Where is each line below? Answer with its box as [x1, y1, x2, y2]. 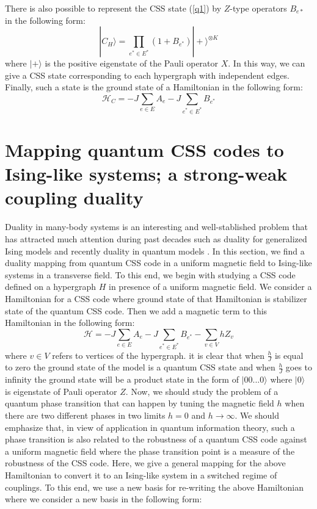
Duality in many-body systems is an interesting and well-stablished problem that [5, 220, 308, 233]
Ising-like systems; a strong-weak [5, 161, 288, 186]
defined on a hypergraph [5, 280, 97, 293]
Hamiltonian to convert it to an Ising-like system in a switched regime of [5, 469, 277, 481]
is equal [274, 348, 304, 361]
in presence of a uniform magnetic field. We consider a [109, 280, 312, 293]
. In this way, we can [228, 57, 305, 70]
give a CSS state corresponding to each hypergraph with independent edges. [5, 68, 290, 81]
